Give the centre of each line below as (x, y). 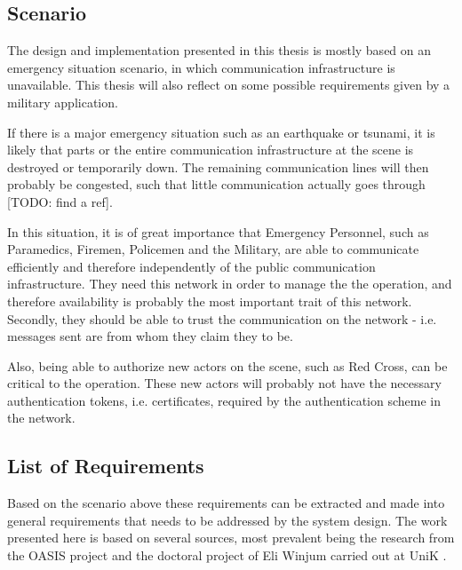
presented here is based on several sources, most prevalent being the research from (231, 538)
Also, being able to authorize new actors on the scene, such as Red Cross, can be (227, 365)
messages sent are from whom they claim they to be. (150, 336)
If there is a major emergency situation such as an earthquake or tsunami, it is (221, 132)
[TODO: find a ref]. (60, 201)
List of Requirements (106, 466)
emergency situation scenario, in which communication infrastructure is (201, 67)
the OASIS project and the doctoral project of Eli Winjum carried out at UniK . (227, 555)
